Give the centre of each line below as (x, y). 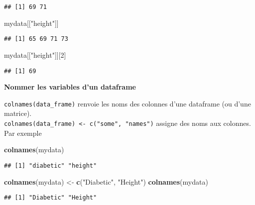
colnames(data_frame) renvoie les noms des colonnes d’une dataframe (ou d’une (127, 103)
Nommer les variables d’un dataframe (70, 87)
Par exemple (23, 133)
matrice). (18, 113)
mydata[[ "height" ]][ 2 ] (35, 54)
